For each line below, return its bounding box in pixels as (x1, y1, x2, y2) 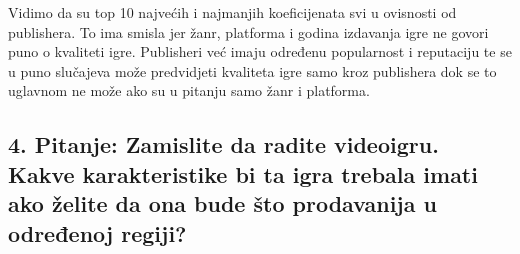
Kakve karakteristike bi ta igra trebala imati (8, 158, 478, 189)
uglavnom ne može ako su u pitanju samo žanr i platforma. (8, 80, 370, 101)
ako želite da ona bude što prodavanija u (8, 188, 437, 219)
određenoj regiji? (8, 217, 187, 248)
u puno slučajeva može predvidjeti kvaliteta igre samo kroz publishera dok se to (8, 60, 497, 81)
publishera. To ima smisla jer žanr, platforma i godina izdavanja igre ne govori (8, 21, 489, 42)
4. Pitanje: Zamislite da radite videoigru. (8, 129, 439, 160)
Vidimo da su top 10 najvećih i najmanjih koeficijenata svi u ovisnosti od (8, 2, 457, 22)
